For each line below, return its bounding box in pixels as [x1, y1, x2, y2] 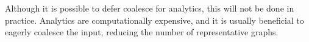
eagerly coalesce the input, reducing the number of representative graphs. [5, 26, 279, 38]
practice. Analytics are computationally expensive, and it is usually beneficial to [5, 13, 304, 26]
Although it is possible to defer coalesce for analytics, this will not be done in [5, 2, 294, 14]
